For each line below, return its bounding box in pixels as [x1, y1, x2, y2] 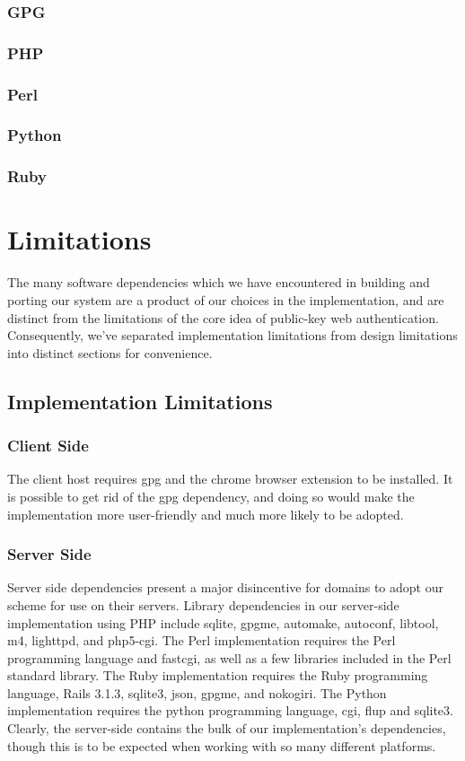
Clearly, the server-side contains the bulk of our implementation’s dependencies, [7, 719, 446, 738]
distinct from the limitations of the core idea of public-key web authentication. [7, 308, 439, 327]
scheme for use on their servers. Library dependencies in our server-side [7, 595, 399, 614]
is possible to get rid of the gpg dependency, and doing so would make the [7, 486, 415, 505]
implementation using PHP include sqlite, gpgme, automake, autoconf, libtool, [7, 613, 439, 632]
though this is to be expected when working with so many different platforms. [7, 736, 436, 755]
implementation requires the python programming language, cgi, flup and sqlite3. [7, 701, 453, 720]
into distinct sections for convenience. [7, 343, 213, 362]
